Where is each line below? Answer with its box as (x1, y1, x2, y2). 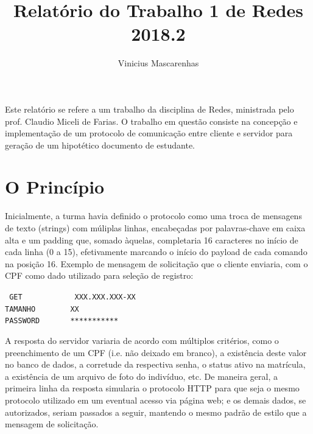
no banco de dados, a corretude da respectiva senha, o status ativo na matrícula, (5, 358, 306, 371)
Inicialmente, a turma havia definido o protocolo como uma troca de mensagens (5, 209, 302, 222)
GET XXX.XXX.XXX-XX (9, 292, 136, 301)
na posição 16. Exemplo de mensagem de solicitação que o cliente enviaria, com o (5, 257, 308, 270)
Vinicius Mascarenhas (118, 57, 199, 69)
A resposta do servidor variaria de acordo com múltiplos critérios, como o (5, 334, 279, 346)
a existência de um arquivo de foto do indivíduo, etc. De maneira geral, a (5, 369, 278, 382)
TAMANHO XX (5, 304, 79, 313)
